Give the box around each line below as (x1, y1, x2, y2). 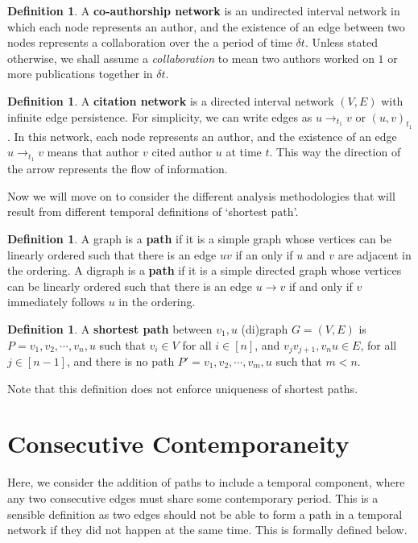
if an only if (235, 246, 293, 263)
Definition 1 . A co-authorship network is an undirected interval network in (7, 2, 400, 19)
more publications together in (7, 65, 153, 82)
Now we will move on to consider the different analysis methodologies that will (7, 187, 395, 204)
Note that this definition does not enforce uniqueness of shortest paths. (7, 379, 358, 396)
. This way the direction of (269, 143, 401, 160)
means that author (47, 143, 139, 160)
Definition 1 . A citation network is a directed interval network (7, 92, 334, 109)
